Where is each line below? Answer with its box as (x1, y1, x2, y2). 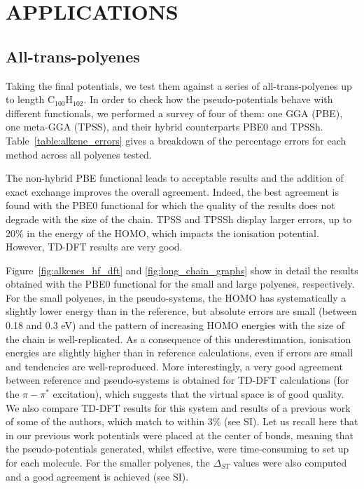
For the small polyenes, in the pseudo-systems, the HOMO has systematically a (6, 290, 346, 304)
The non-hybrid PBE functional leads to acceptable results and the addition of (6, 170, 344, 185)
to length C (6, 92, 55, 107)
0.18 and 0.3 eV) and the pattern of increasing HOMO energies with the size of (6, 318, 345, 333)
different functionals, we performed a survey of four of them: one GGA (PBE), (6, 105, 343, 120)
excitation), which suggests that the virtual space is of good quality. (52, 387, 344, 401)
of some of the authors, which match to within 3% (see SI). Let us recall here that (6, 414, 358, 429)
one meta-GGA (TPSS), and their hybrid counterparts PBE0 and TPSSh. (6, 119, 323, 134)
